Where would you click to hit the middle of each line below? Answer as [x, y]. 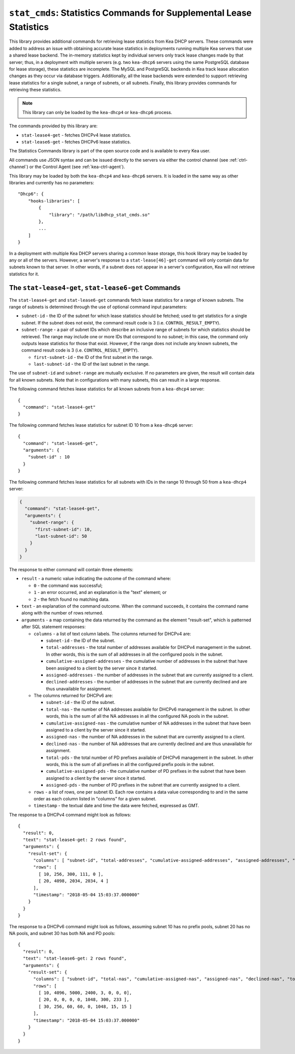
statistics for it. [24, 274]
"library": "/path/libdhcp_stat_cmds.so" [99, 215]
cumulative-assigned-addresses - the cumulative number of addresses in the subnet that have [147, 661]
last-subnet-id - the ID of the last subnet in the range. [92, 364]
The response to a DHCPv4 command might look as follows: [70, 815]
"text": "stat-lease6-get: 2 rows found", [75, 958]
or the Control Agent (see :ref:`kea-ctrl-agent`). [77, 167]
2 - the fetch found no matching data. [72, 599]
